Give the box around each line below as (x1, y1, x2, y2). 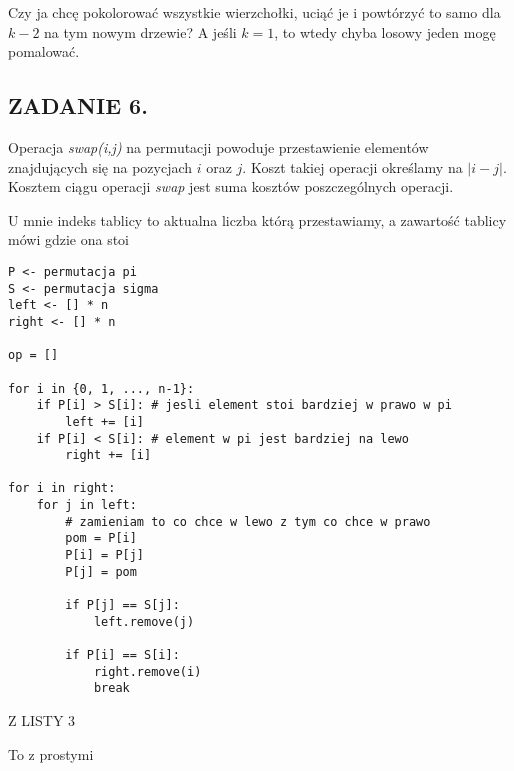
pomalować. (8, 41, 80, 62)
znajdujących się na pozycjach (8, 156, 193, 177)
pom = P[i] (65, 531, 137, 546)
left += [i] (65, 414, 145, 429)
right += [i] (65, 448, 152, 463)
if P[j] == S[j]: (65, 598, 180, 613)
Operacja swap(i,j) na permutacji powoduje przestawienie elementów (8, 136, 429, 157)
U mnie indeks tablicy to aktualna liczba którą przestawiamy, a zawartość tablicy (8, 209, 507, 230)
